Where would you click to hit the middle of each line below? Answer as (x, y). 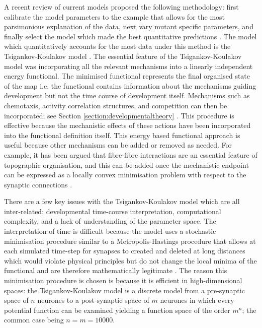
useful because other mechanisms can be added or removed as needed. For (118, 145)
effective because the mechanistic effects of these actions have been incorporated (127, 125)
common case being (34, 320)
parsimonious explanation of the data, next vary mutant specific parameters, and (129, 26)
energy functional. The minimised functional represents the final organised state (127, 76)
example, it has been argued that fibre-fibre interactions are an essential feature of (131, 154)
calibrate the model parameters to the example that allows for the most (115, 16)
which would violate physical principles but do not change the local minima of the (130, 260)
